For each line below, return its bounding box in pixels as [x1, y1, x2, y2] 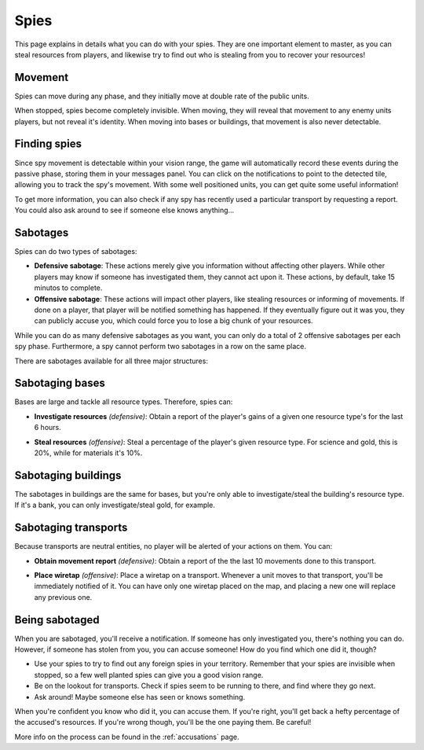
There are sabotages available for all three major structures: [14, 356, 208, 366]
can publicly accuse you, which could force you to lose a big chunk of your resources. [34, 316, 313, 325]
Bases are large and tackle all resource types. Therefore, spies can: [14, 397, 233, 406]
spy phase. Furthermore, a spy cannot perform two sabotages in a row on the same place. [14, 342, 306, 351]
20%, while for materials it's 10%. [34, 448, 143, 458]
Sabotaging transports [14, 521, 128, 535]
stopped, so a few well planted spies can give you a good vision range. [34, 670, 264, 679]
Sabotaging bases [14, 377, 105, 390]
